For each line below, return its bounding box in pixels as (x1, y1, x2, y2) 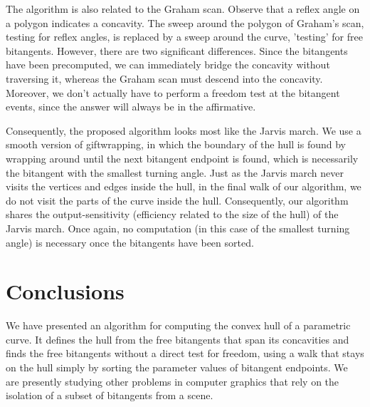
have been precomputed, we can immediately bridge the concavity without (6, 57, 330, 72)
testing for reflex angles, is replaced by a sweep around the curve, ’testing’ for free (6, 29, 363, 44)
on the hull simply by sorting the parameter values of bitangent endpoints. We (6, 360, 348, 374)
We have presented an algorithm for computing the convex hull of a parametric (6, 318, 351, 333)
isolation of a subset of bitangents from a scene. (6, 388, 213, 403)
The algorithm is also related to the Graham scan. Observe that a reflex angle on (6, 1, 360, 16)
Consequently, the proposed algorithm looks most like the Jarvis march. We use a (6, 123, 361, 138)
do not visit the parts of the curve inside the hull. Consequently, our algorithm (6, 192, 349, 207)
